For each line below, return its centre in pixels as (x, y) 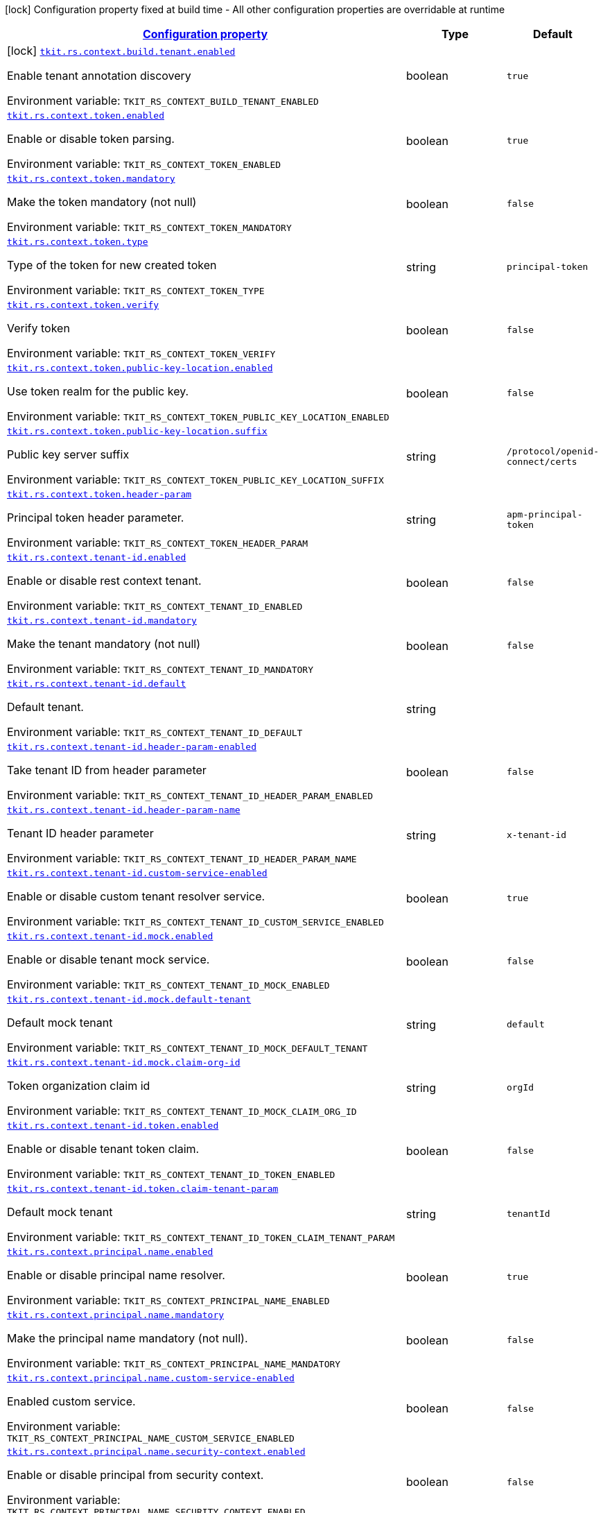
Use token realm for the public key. (98, 391)
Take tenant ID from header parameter (107, 770)
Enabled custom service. (71, 1401)
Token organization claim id (79, 1086)
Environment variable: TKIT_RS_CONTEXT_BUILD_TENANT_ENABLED (163, 101)
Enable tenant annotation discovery (99, 76)
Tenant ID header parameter (80, 833)
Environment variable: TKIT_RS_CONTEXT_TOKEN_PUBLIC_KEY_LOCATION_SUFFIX (195, 479)
